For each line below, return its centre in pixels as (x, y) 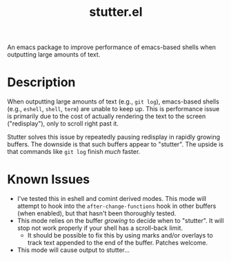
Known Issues (49, 180)
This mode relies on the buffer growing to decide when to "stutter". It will (120, 221)
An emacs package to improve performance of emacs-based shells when (111, 47)
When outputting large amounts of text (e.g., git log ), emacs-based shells (113, 101)
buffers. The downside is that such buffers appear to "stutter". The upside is (115, 144)
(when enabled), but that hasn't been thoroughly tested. (97, 213)
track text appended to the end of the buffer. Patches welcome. (118, 243)
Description (41, 83)
